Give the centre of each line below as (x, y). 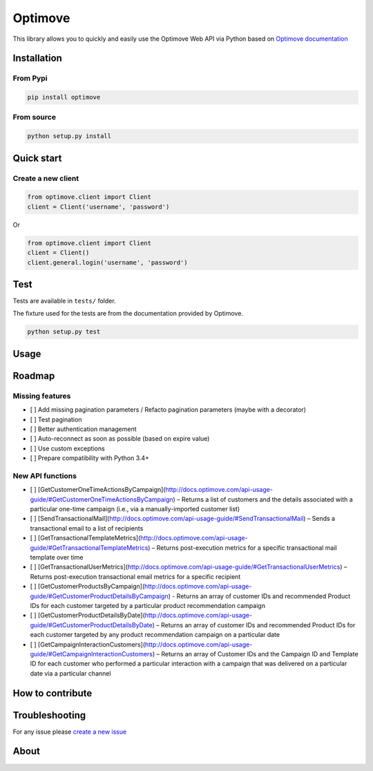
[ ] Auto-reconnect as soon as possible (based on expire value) (120, 439)
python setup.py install (69, 136)
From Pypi (30, 78)
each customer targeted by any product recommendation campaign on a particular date (155, 635)
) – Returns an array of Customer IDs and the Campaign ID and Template (255, 654)
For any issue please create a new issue (70, 732)
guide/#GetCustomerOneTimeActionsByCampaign (102, 499)
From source (35, 117)
